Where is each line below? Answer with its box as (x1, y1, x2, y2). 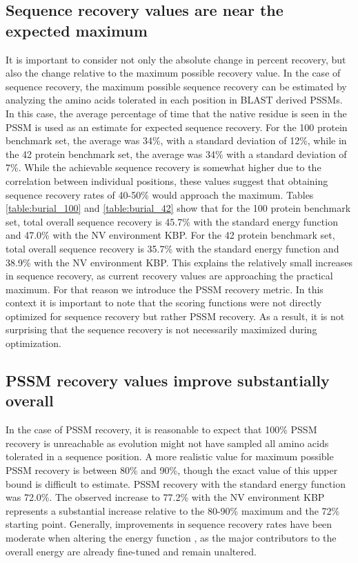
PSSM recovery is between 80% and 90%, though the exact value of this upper (6, 463, 338, 477)
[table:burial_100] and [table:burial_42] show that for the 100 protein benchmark (6, 201, 351, 215)
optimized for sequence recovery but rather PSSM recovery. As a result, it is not (6, 308, 345, 323)
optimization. (6, 336, 61, 350)
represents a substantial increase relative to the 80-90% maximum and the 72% (6, 503, 340, 517)
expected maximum (6, 19, 148, 41)
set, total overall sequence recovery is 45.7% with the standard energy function (6, 214, 338, 228)
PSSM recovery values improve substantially (6, 370, 330, 391)
